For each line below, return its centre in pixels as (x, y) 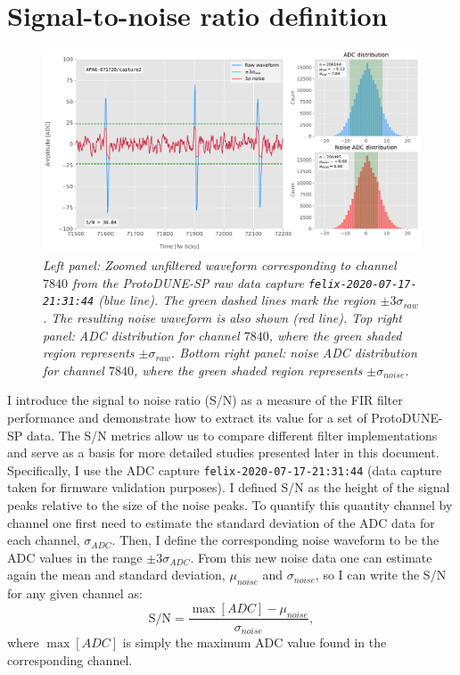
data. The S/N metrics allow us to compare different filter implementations (232, 435)
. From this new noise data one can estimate (311, 557)
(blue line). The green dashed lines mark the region (237, 300)
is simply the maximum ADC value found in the (255, 642)
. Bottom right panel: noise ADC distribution (294, 353)
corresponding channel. (70, 659)
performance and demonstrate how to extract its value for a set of (187, 417)
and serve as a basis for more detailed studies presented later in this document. (223, 453)
